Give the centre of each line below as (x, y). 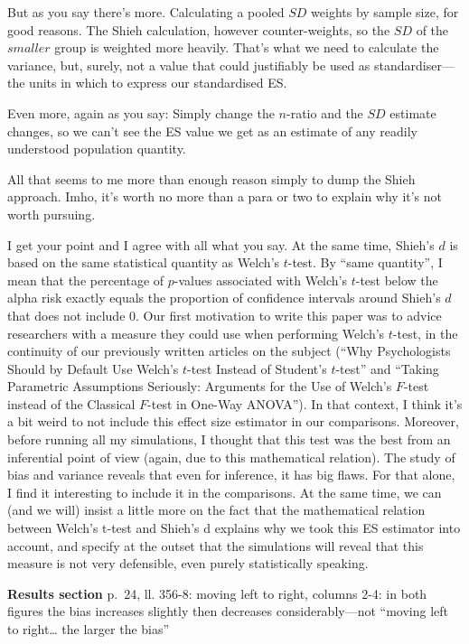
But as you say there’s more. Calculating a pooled (146, 12)
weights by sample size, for (385, 12)
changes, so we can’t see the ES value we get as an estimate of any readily (212, 131)
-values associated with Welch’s (261, 280)
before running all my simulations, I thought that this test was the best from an (229, 439)
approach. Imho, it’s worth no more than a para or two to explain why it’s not (225, 196)
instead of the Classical (71, 403)
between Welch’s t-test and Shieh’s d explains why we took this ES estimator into (234, 528)
